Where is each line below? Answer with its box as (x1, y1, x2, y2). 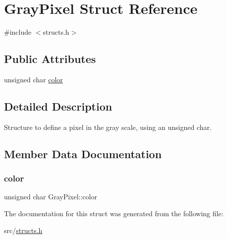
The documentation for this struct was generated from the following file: (4, 208, 224, 218)
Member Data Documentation (4, 146, 162, 161)
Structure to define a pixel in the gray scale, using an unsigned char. (4, 121, 212, 132)
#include (4, 27, 32, 37)
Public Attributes (4, 51, 96, 66)
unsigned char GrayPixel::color (4, 191, 97, 202)
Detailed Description (4, 98, 113, 114)
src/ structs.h (4, 225, 43, 235)
